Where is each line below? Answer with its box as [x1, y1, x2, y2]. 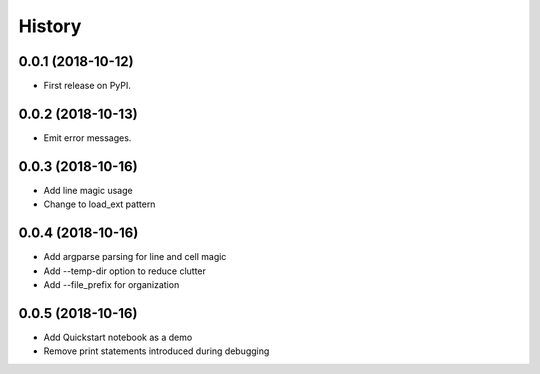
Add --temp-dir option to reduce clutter [43, 265, 207, 277]
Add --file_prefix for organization [43, 278, 180, 290]
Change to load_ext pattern [43, 198, 156, 210]
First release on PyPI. [43, 80, 132, 92]
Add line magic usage [43, 184, 134, 196]
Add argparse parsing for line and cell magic [43, 251, 227, 263]
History [18, 15, 82, 37]
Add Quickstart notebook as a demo [43, 331, 193, 343]
